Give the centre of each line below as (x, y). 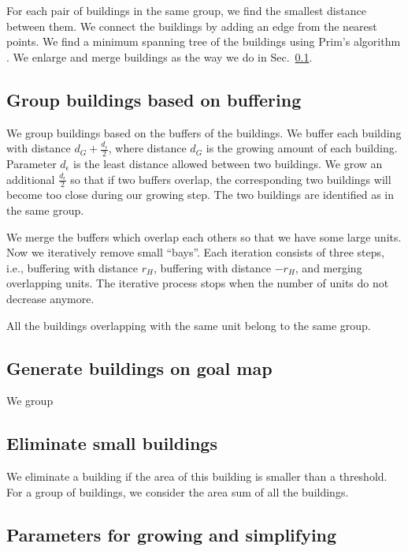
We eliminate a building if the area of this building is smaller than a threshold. (197, 476)
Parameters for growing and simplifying (172, 534)
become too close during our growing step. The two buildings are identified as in (200, 195)
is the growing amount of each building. (302, 148)
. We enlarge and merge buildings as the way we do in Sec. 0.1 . (159, 56)
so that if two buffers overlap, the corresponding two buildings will (231, 179)
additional (31, 179)
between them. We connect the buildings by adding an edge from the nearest (192, 26)
